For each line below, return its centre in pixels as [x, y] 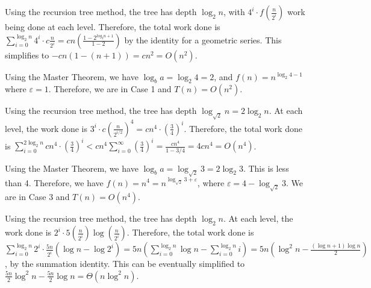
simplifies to [27, 55]
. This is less [266, 168]
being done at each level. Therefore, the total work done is [113, 27]
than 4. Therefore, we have [54, 182]
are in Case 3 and [37, 197]
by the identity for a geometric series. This [203, 39]
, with [234, 11]
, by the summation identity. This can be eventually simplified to [125, 264]
